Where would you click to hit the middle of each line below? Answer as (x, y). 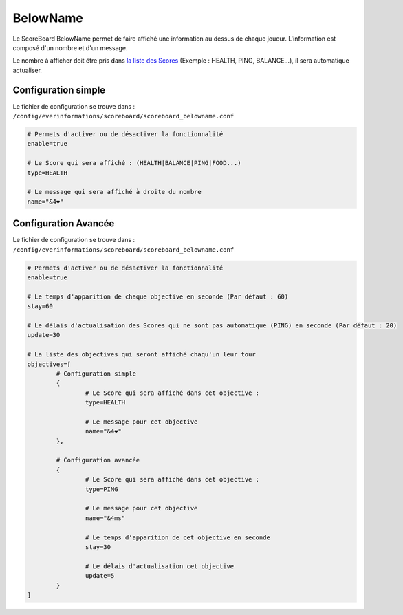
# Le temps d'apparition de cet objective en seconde (178, 537)
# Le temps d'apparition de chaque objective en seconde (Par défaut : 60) (158, 296)
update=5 (100, 576)
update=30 (44, 335)
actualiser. (28, 70)
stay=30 (98, 547)
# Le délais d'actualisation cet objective (160, 566)
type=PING (101, 489)
